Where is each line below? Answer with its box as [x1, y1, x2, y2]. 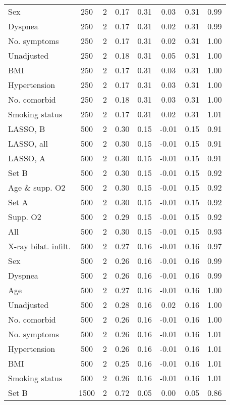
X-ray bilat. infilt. [8, 240, 71, 252]
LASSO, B [8, 123, 45, 134]
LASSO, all [8, 138, 48, 149]
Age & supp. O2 [8, 182, 66, 193]
